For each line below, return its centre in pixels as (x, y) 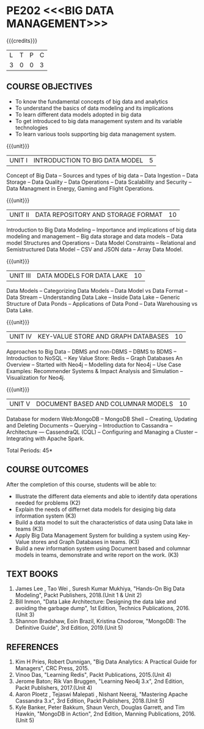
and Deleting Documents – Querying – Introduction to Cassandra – (89, 425)
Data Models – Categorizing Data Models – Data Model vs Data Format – (97, 290)
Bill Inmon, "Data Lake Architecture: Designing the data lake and (96, 602)
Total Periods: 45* (30, 450)
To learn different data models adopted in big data (78, 115)
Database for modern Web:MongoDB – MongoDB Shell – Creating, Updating (102, 419)
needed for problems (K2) (48, 502)
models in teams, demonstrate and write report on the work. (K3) (97, 554)
